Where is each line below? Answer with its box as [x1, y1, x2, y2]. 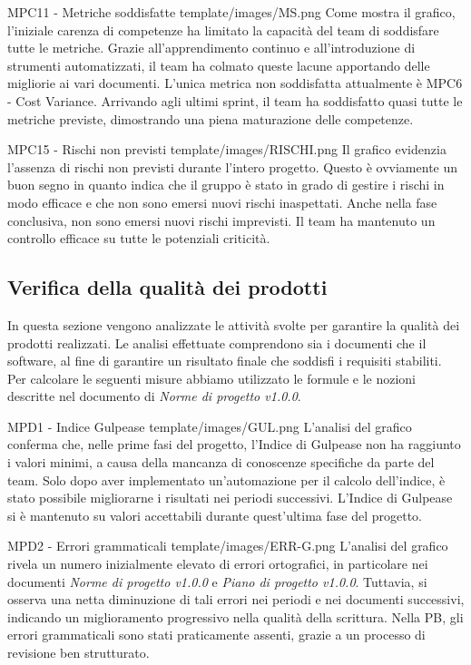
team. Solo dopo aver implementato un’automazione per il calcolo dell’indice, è [7, 470, 446, 489]
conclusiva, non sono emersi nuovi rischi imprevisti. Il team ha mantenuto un [7, 210, 436, 230]
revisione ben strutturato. [7, 643, 150, 662]
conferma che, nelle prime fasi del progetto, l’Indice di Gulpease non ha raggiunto [7, 435, 461, 454]
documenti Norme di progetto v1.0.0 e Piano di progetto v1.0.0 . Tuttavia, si [7, 572, 427, 591]
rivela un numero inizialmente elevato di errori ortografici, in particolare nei [7, 554, 428, 573]
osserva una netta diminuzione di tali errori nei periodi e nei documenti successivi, [7, 590, 465, 609]
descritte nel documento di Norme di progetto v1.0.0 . [7, 386, 301, 406]
